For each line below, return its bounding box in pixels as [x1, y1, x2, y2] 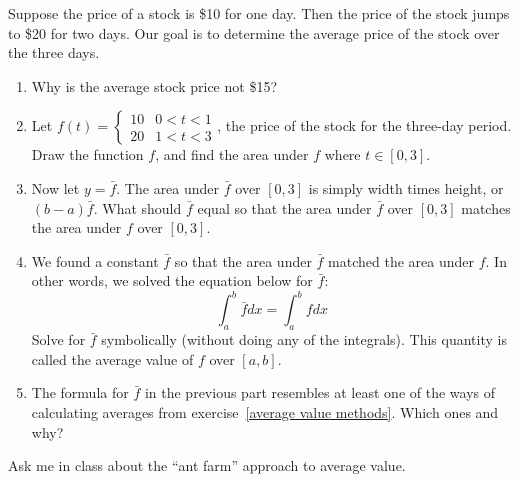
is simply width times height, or [308, 177, 504, 198]
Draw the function [31, 144, 144, 165]
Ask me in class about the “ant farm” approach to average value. [8, 455, 406, 476]
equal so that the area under [197, 197, 372, 218]
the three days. [8, 42, 100, 63]
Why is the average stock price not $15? [31, 75, 277, 96]
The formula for [31, 382, 129, 403]
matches [461, 197, 511, 218]
